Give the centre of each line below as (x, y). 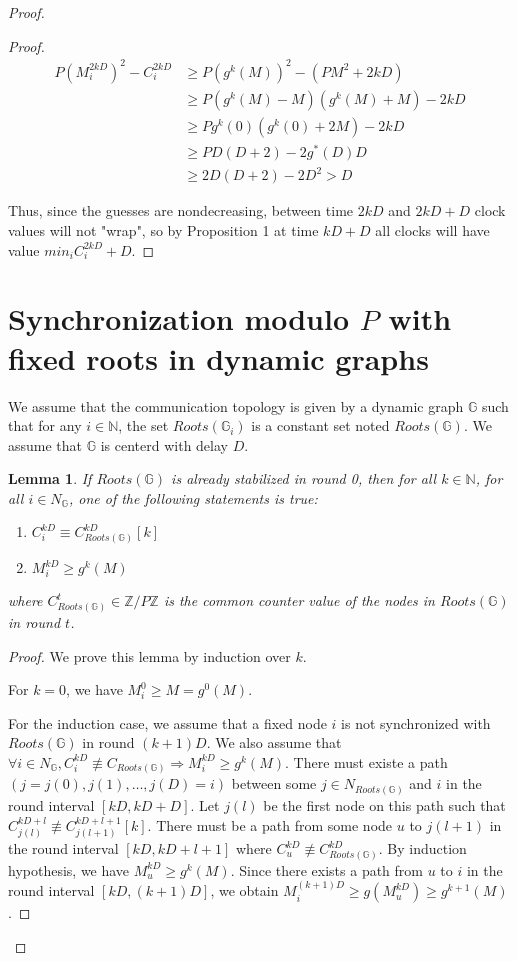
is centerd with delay (164, 444)
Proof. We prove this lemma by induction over (149, 655)
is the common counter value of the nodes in (299, 600)
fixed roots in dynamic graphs (218, 357)
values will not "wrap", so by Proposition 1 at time (163, 230)
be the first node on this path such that (384, 804)
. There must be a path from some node (270, 824)
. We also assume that (274, 742)
